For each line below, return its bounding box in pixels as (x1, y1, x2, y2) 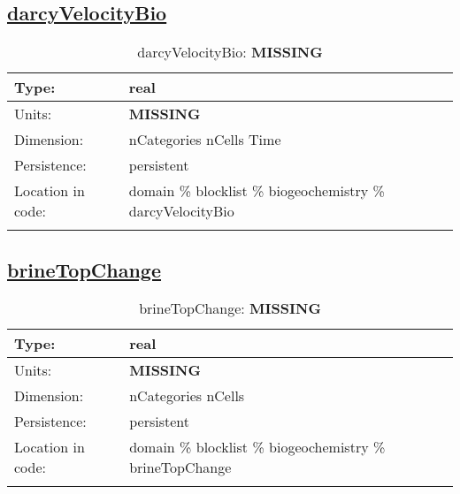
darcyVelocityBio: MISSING (137, 42, 323, 63)
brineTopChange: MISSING (139, 298, 321, 319)
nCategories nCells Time (128, 129, 281, 150)
